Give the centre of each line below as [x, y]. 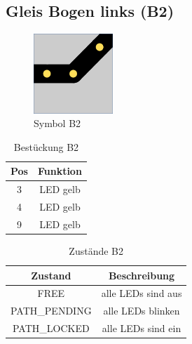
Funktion [60, 171]
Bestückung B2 [46, 146]
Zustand [51, 275]
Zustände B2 [96, 250]
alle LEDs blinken [142, 311]
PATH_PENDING [51, 311]
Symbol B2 [57, 123]
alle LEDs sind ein [142, 328]
